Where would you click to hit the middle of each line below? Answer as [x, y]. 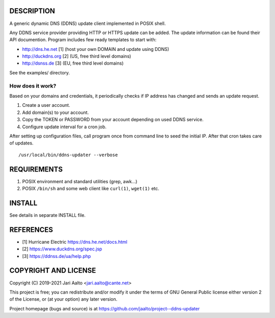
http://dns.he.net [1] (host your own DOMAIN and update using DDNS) [96, 49]
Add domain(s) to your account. [56, 112]
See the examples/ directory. [40, 73]
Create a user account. [46, 105]
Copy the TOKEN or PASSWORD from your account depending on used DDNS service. [113, 120]
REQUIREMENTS [36, 169]
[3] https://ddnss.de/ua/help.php [57, 256]
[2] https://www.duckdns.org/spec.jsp [62, 249]
